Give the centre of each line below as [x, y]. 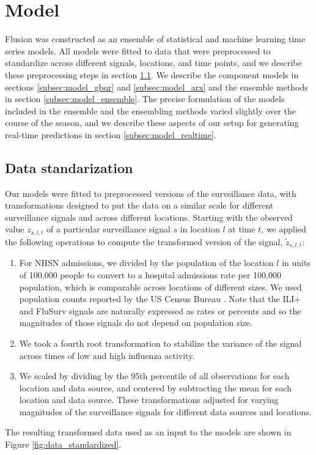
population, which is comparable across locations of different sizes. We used [160, 287]
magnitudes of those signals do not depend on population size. [136, 323]
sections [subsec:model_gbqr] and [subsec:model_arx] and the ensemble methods [156, 87]
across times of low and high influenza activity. [107, 355]
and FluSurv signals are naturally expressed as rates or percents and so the [160, 310]
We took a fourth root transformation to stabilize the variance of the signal [160, 343]
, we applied [284, 229]
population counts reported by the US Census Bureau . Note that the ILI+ [160, 299]
